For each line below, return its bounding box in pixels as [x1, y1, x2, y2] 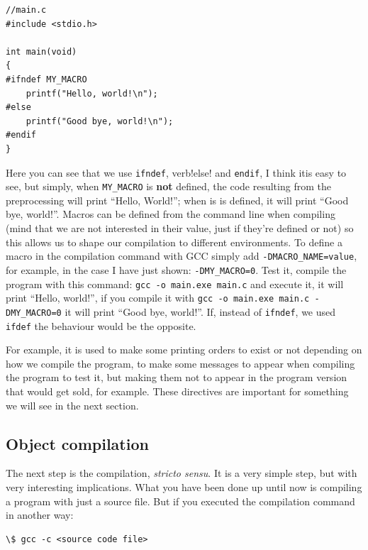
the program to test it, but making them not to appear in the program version [6, 370, 347, 385]
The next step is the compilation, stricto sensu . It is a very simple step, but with [6, 466, 357, 480]
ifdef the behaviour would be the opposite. [6, 318, 196, 333]
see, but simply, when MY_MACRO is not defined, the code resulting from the [6, 179, 331, 194]
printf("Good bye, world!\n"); [26, 116, 174, 126]
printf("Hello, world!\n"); [26, 88, 158, 99]
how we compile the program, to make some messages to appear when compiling [6, 356, 355, 370]
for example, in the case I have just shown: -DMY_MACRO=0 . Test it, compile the [6, 262, 347, 277]
